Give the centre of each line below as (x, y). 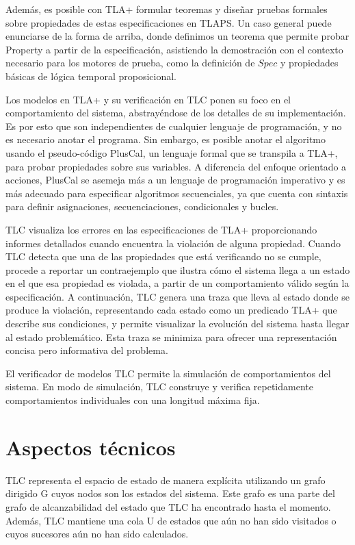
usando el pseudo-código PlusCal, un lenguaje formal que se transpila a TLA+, (172, 152)
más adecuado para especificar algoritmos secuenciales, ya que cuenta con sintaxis (177, 193)
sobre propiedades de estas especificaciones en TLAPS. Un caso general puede (169, 22)
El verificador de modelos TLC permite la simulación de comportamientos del (168, 373)
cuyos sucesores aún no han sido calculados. (97, 534)
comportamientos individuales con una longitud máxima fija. (133, 400)
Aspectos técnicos (91, 447)
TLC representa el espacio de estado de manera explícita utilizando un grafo (166, 480)
